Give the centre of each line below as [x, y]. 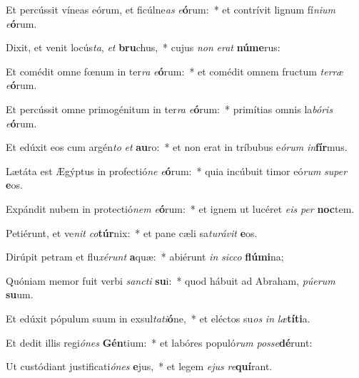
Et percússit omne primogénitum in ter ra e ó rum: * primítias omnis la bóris [170, 109]
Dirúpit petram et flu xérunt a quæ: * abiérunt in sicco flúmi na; [145, 257]
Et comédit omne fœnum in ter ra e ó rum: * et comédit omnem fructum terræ [175, 71]
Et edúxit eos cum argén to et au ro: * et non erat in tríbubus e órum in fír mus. [177, 147]
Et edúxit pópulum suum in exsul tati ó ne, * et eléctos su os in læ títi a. [158, 318]
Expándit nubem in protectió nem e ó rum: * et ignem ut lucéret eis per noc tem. [180, 208]
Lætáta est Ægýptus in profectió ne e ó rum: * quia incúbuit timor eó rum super [177, 170]
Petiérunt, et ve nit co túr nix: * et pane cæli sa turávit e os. [132, 232]
